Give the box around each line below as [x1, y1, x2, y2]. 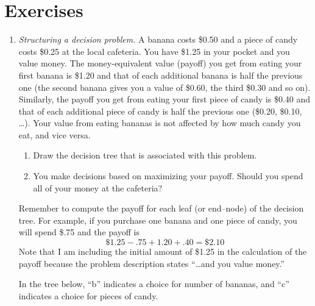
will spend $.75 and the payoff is [18, 226, 140, 238]
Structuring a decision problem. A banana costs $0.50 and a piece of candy [18, 33, 298, 46]
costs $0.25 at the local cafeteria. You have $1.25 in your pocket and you [18, 44, 290, 57]
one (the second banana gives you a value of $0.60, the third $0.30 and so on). [18, 80, 311, 93]
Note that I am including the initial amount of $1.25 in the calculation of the [18, 245, 307, 258]
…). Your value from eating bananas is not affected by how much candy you [18, 116, 301, 129]
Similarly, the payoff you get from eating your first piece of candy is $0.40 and [18, 93, 311, 105]
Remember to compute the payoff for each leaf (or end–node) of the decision [18, 202, 304, 215]
